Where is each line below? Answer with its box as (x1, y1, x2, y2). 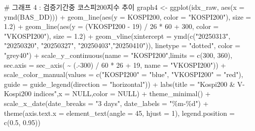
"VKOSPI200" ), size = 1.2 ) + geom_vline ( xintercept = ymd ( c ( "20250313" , (4, 30, 230, 41)
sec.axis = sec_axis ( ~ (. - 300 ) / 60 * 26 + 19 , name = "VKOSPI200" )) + (4, 59, 226, 70)
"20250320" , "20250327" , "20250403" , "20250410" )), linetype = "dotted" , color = (4, 40, 241, 51)
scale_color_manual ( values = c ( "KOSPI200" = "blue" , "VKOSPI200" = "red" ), (4, 69, 243, 79)
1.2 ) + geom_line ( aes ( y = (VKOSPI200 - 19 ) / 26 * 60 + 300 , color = (4, 21, 219, 31)
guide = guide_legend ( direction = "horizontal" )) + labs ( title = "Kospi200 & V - (4, 79, 245, 89)
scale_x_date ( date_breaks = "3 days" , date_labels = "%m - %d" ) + (4, 98, 209, 108)
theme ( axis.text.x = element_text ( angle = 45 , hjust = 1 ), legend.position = (4, 107, 235, 118)
